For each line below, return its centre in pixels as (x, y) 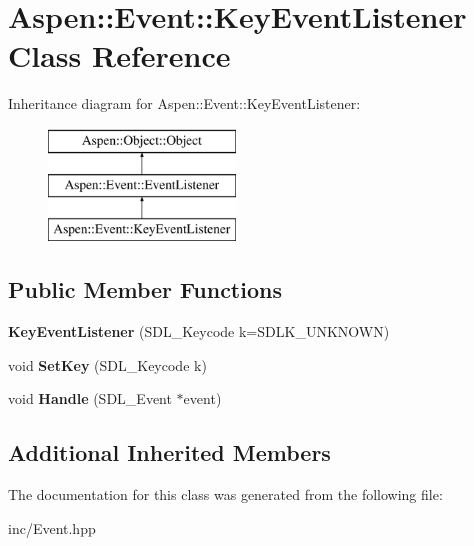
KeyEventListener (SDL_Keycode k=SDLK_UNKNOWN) (199, 331)
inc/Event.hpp (52, 527)
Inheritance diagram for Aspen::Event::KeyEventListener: (184, 103)
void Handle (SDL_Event (90, 398)
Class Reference (119, 55)
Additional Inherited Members (169, 452)
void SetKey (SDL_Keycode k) (107, 364)
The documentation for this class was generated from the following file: (225, 494)
